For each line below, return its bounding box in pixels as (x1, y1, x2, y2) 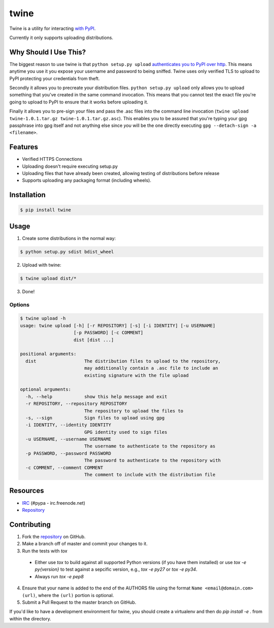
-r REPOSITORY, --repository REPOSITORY (25, 401, 127, 407)
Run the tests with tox (22, 548, 68, 554)
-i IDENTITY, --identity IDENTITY (25, 422, 112, 428)
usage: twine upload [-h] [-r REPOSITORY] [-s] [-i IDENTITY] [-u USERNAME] (20, 323, 216, 328)
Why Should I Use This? (9, 48, 86, 56)
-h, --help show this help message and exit (25, 394, 167, 399)
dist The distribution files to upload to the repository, (25, 358, 221, 364)
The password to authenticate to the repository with (84, 458, 221, 464)
